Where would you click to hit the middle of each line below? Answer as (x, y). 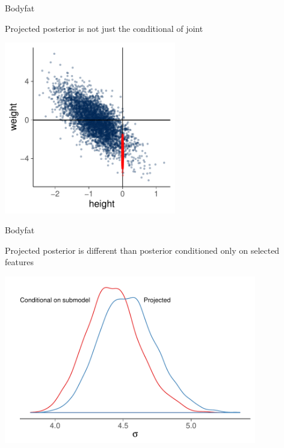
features (19, 262)
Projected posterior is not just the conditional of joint (104, 28)
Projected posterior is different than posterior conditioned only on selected (142, 250)
